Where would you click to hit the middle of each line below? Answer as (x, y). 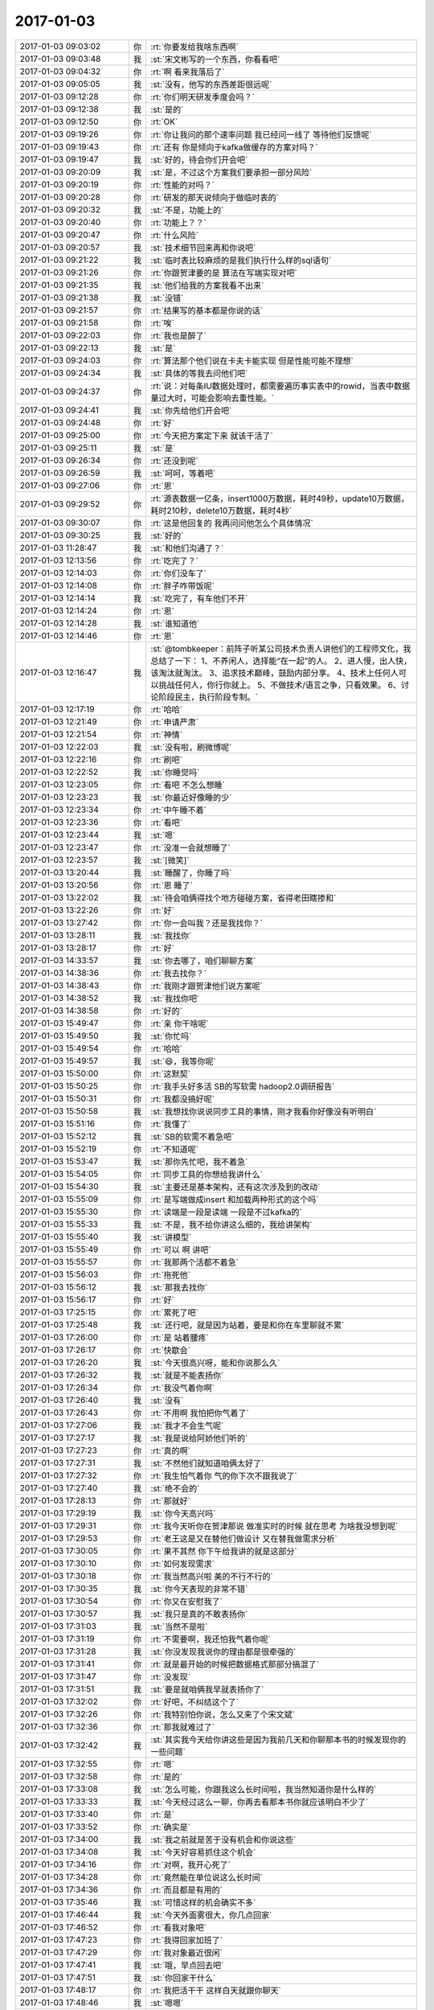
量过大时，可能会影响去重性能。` (212, 398)
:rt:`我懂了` (170, 1124)
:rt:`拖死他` (170, 1274)
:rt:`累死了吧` (174, 1312)
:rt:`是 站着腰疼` (179, 1337)
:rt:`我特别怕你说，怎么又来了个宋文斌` (223, 1714)
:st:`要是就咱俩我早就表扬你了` (207, 1689)
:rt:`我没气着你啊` (182, 1388)
